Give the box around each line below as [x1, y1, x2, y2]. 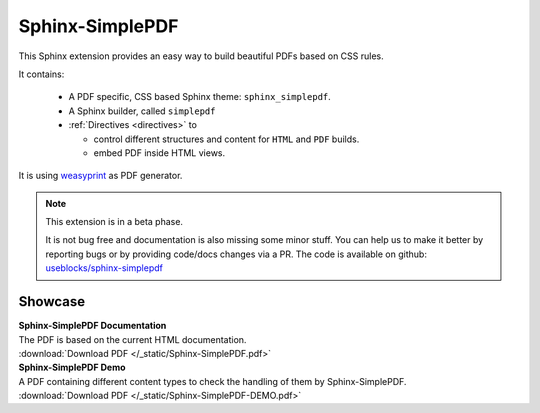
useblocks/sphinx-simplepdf [45, 262, 164, 274]
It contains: [18, 68, 65, 80]
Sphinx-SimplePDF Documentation [18, 320, 167, 332]
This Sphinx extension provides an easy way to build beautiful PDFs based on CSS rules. [18, 50, 384, 62]
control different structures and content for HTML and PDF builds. [93, 133, 360, 145]
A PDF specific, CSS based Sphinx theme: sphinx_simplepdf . [68, 91, 332, 103]
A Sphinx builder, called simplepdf [68, 105, 216, 117]
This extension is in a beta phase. [45, 216, 184, 228]
